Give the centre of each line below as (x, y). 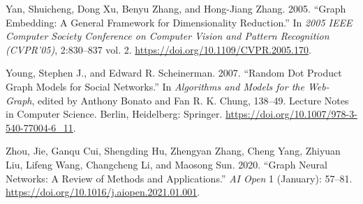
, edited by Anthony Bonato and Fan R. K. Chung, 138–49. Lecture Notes (190, 100)
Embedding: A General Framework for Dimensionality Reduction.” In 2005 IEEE (179, 22)
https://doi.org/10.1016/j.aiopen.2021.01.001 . (103, 192)
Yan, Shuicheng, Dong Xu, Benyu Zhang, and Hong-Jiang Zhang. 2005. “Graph (176, 8)
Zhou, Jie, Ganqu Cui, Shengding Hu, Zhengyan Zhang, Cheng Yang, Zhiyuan (173, 151)
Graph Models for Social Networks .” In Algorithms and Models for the (155, 86)
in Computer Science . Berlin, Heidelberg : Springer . (114, 114)
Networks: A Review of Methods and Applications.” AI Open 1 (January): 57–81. (179, 178)
